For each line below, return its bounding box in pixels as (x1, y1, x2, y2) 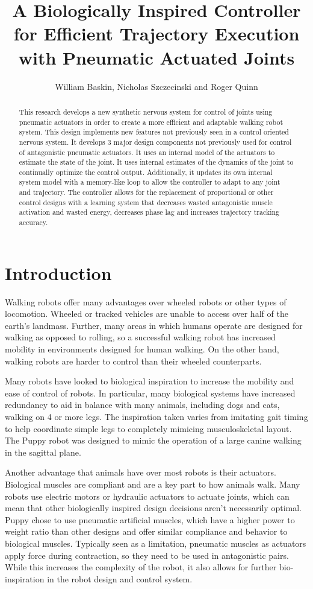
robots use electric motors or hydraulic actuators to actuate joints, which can (5, 489, 290, 502)
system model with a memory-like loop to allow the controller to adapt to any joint (19, 177, 280, 187)
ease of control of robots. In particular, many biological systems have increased (5, 386, 296, 399)
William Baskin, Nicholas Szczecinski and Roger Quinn (55, 80, 258, 92)
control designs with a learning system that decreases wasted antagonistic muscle (19, 197, 273, 207)
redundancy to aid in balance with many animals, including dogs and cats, (5, 398, 280, 411)
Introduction (5, 260, 112, 285)
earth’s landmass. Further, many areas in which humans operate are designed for (5, 319, 303, 331)
